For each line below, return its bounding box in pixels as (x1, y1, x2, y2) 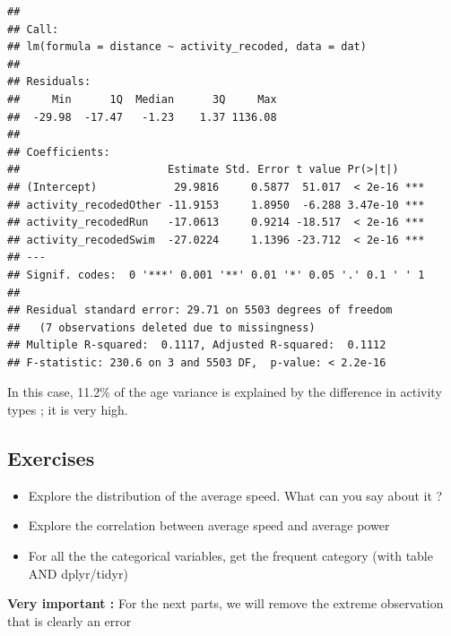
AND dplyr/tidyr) (28, 563, 128, 582)
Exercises (7, 444, 95, 472)
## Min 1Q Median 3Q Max (7, 92, 277, 106)
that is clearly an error (7, 611, 132, 630)
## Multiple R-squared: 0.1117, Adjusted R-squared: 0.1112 (7, 339, 386, 352)
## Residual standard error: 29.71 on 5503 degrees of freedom (7, 304, 393, 317)
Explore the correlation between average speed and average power (28, 516, 390, 535)
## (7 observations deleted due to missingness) (7, 321, 316, 334)
